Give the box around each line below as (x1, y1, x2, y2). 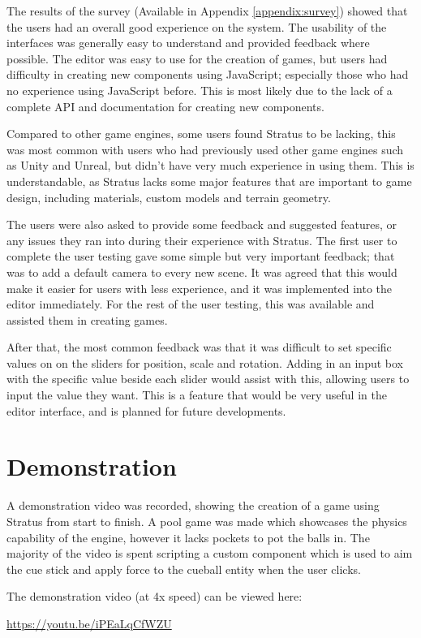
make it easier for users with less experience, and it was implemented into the (6, 279, 392, 296)
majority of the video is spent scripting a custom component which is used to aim (6, 545, 413, 562)
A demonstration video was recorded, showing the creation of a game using (6, 497, 380, 514)
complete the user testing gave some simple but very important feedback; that (6, 248, 395, 265)
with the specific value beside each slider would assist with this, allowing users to (6, 370, 410, 387)
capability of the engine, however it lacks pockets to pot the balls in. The (6, 528, 370, 545)
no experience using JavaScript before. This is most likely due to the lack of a (6, 81, 393, 98)
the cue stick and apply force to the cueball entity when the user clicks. (6, 560, 361, 577)
